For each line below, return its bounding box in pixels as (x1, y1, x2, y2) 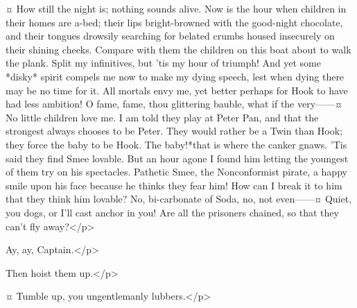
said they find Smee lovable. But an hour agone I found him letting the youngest (6, 151, 349, 165)
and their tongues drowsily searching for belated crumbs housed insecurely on (6, 28, 335, 43)
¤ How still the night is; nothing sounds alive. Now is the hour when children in (6, 1, 347, 15)
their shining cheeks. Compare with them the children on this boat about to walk (6, 42, 351, 56)
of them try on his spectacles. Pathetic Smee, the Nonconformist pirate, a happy (6, 164, 347, 179)
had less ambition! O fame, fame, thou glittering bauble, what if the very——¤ (6, 96, 342, 111)
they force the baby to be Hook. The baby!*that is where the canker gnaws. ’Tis (6, 137, 347, 151)
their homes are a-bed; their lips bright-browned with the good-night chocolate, (6, 15, 343, 29)
